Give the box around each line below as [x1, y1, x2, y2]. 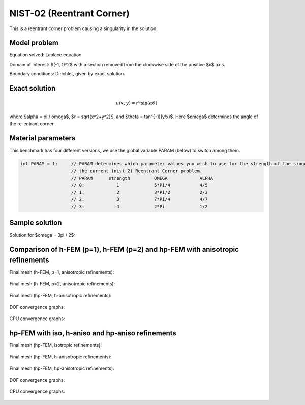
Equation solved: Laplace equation [9, 52, 82, 58]
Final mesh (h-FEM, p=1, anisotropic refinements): [9, 269, 114, 275]
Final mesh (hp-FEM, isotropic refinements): [9, 342, 102, 348]
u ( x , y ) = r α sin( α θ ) [116, 99, 158, 106]
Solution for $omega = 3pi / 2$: [9, 232, 76, 238]
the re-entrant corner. [9, 121, 55, 127]
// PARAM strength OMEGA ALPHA [71, 175, 213, 181]
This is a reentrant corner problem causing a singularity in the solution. [9, 25, 158, 32]
